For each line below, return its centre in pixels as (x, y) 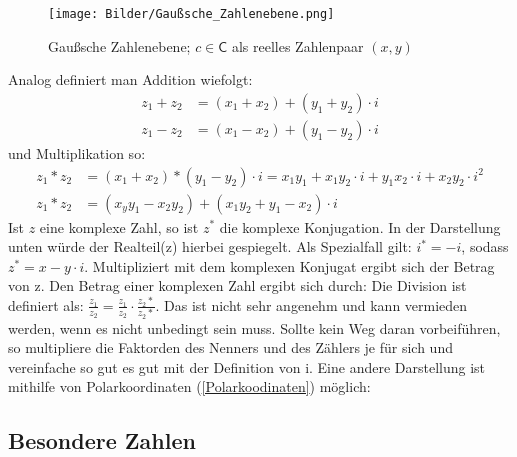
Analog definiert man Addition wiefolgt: (130, 79)
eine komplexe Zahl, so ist (119, 226)
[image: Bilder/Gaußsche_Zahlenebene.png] (191, 14)
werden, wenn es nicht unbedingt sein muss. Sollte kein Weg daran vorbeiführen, (254, 327)
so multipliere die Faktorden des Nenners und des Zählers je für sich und (230, 347)
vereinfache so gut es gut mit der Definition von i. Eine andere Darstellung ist (247, 366)
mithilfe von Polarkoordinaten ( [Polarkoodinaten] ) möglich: (189, 386)
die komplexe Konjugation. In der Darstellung (360, 226)
